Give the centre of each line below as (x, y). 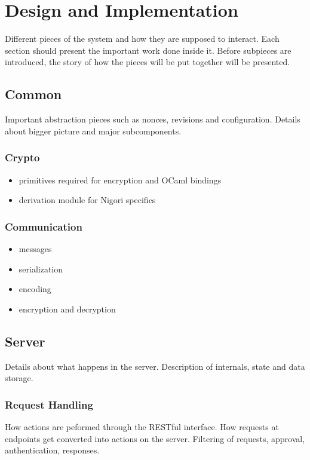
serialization (41, 269)
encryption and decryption (67, 309)
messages (35, 248)
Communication (44, 226)
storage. (19, 378)
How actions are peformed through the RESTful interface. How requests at (142, 426)
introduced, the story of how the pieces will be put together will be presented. (148, 62)
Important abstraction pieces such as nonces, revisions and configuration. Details (153, 119)
